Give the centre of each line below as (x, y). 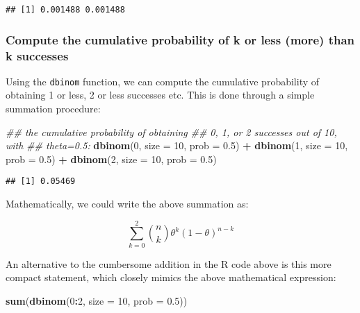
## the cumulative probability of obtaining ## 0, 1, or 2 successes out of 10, (171, 132)
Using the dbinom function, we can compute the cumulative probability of (163, 81)
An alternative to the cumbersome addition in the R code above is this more (169, 263)
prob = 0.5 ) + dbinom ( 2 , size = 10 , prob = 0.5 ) (111, 159)
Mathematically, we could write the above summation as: (127, 204)
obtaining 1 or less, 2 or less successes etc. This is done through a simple (160, 95)
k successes (37, 55)
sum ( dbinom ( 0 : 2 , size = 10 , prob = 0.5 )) (97, 300)
